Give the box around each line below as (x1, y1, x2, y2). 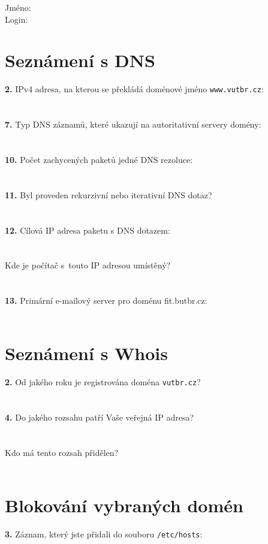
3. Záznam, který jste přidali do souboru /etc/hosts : (5, 528, 203, 540)
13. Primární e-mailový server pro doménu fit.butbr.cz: (5, 294, 207, 307)
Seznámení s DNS (5, 48, 155, 72)
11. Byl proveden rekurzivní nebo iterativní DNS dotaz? (5, 188, 212, 201)
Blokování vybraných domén (5, 493, 243, 518)
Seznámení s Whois (5, 341, 168, 365)
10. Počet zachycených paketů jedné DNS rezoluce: (5, 153, 193, 165)
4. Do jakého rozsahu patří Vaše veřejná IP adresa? (5, 411, 194, 424)
